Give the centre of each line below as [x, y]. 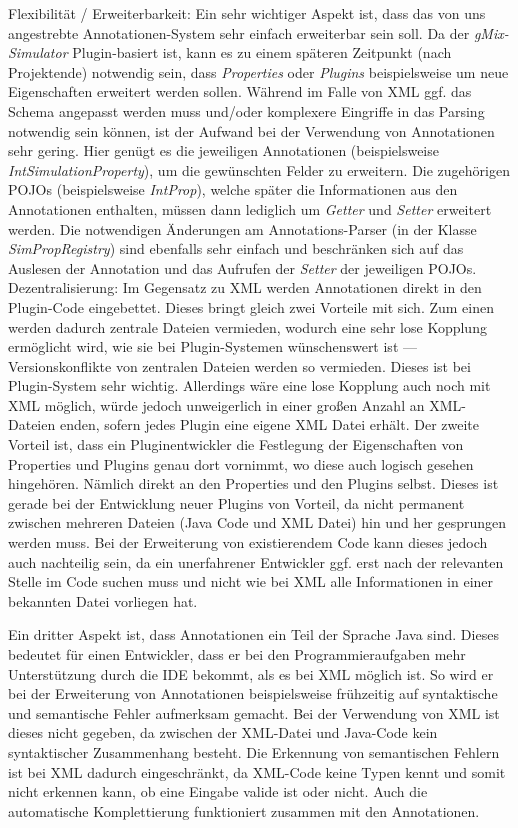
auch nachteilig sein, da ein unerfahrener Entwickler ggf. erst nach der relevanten [256, 561]
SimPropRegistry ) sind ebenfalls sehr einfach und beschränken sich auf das [236, 248]
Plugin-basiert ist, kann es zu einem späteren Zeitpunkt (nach [262, 52]
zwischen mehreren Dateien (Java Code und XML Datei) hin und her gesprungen [257, 522]
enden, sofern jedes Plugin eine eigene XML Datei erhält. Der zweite [269, 424]
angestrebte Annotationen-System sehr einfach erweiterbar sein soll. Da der [239, 32]
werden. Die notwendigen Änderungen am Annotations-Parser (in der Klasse [242, 228]
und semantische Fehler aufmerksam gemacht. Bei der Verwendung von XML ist [254, 712]
